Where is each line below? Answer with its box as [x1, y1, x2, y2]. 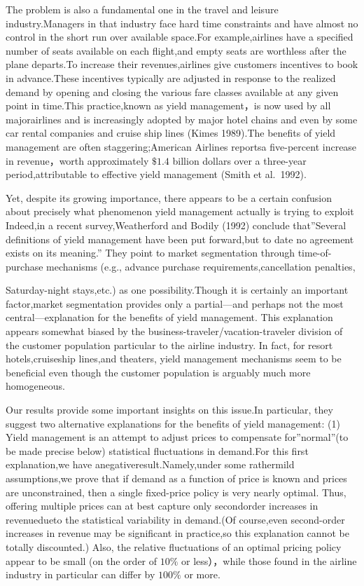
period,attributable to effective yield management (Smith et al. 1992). [6, 167, 307, 182]
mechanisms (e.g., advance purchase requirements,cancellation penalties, [46, 259, 356, 273]
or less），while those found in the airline [181, 553, 357, 568]
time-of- [297, 245, 332, 260]
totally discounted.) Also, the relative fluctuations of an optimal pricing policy [6, 539, 342, 554]
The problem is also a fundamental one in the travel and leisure [6, 2, 279, 16]
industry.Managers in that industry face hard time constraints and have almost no [6, 15, 358, 30]
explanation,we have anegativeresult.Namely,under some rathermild [6, 457, 295, 472]
